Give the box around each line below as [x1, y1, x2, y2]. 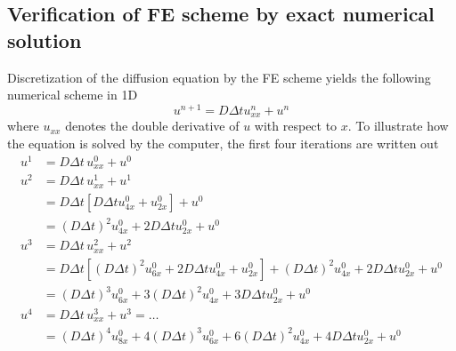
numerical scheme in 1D [7, 85, 138, 104]
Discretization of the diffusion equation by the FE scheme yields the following [7, 68, 431, 86]
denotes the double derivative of [65, 116, 240, 135]
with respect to [254, 116, 338, 135]
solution [7, 26, 82, 53]
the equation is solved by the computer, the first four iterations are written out [7, 133, 439, 152]
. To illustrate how [347, 116, 449, 135]
